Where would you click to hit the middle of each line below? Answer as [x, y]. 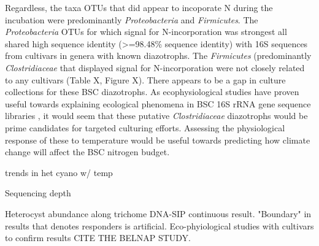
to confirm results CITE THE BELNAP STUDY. [98, 238]
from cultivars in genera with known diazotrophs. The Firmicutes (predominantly [158, 56]
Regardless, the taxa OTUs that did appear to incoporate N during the [139, 7]
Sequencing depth [38, 193]
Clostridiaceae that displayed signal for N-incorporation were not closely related [155, 67]
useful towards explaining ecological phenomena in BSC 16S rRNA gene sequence [158, 103]
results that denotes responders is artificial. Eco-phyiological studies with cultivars [159, 225]
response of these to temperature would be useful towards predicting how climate [158, 140]
